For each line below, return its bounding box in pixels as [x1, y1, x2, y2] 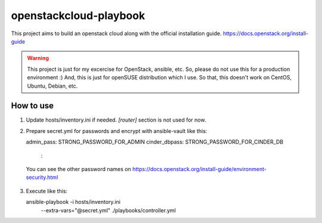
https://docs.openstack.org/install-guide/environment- [132, 165, 267, 172]
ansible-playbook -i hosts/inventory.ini [26, 199, 120, 206]
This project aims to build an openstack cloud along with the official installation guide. [11, 30, 222, 37]
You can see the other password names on [26, 165, 131, 172]
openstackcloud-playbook [11, 9, 145, 22]
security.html [26, 174, 58, 181]
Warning [27, 54, 49, 62]
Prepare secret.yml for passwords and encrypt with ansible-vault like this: [26, 127, 208, 134]
